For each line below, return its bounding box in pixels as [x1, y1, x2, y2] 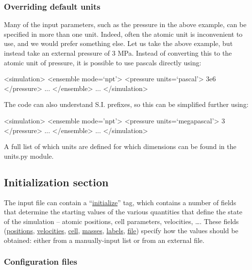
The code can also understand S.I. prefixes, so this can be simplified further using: [4, 99, 249, 109]
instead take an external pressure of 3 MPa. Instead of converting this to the [4, 48, 232, 58]
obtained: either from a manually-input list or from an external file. [4, 235, 204, 245]
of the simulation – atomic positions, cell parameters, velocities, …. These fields [4, 216, 239, 226]
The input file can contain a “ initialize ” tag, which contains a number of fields [4, 197, 236, 207]
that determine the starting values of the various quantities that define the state [4, 207, 242, 217]
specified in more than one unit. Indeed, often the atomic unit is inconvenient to [4, 29, 243, 39]
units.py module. [4, 150, 54, 161]
